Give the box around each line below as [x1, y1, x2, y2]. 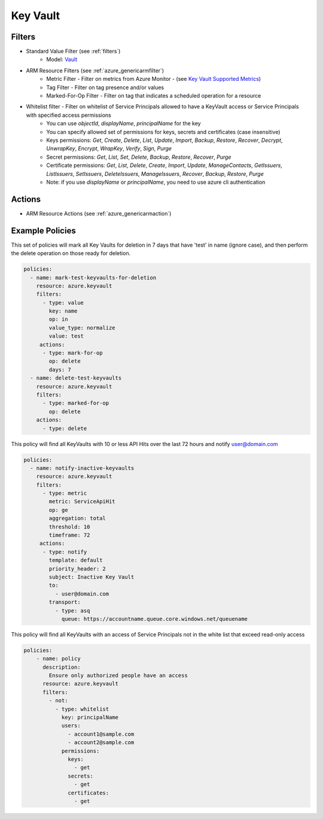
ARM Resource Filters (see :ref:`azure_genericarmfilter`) [26, 66, 164, 74]
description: [42, 663, 81, 671]
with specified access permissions [26, 111, 112, 119]
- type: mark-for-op [42, 350, 103, 356]
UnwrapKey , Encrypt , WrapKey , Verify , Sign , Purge [46, 145, 172, 152]
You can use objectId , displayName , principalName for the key [46, 120, 201, 127]
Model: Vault [46, 56, 78, 63]
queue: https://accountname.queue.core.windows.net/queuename [61, 615, 248, 622]
